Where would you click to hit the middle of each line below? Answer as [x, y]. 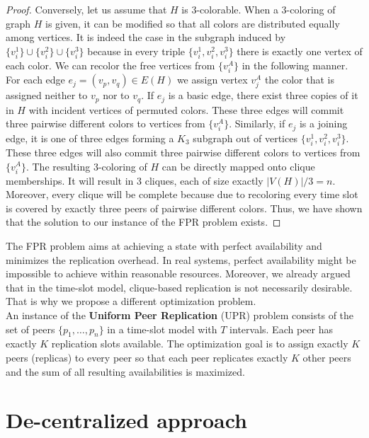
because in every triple [136, 51]
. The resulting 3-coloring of [86, 166]
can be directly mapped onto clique [238, 166]
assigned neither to [47, 95]
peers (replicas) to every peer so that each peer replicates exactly [147, 357]
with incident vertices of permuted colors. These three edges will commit [186, 109]
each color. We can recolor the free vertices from [110, 65]
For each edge [35, 80]
